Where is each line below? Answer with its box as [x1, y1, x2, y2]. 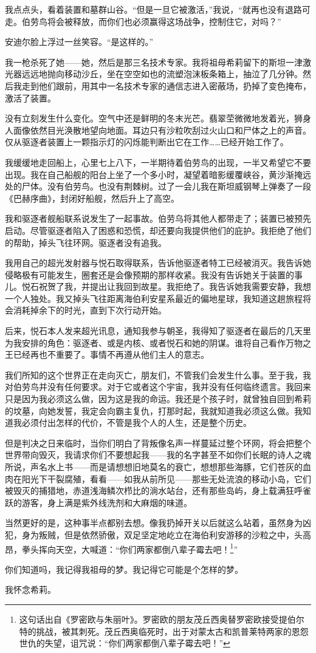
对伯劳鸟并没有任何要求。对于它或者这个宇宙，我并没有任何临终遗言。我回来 [5, 380, 311, 393]
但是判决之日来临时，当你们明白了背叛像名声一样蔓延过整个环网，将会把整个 [5, 436, 311, 449]
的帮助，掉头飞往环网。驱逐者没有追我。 [5, 236, 167, 248]
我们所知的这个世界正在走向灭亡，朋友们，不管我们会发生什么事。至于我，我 [5, 368, 311, 381]
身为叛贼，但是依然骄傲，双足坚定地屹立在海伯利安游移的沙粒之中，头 [21, 528, 303, 541]
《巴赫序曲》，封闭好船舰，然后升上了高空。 [5, 191, 179, 204]
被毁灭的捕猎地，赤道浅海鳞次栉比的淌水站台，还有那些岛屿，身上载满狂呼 [5, 484, 303, 497]
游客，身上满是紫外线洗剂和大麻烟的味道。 [21, 496, 192, 508]
